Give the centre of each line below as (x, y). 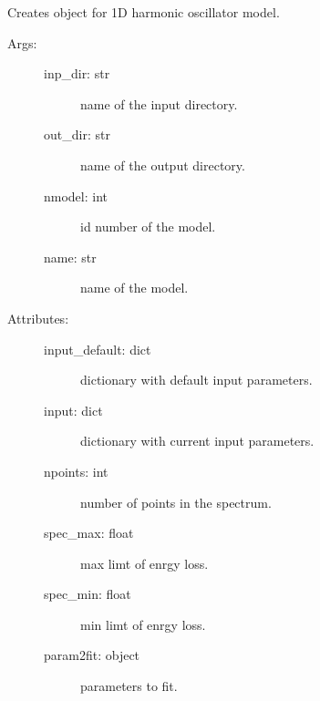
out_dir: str (77, 134)
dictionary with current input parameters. (197, 441)
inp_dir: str (77, 73)
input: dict (73, 410)
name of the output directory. (163, 165)
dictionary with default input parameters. (196, 380)
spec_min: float (88, 594)
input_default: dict (98, 349)
